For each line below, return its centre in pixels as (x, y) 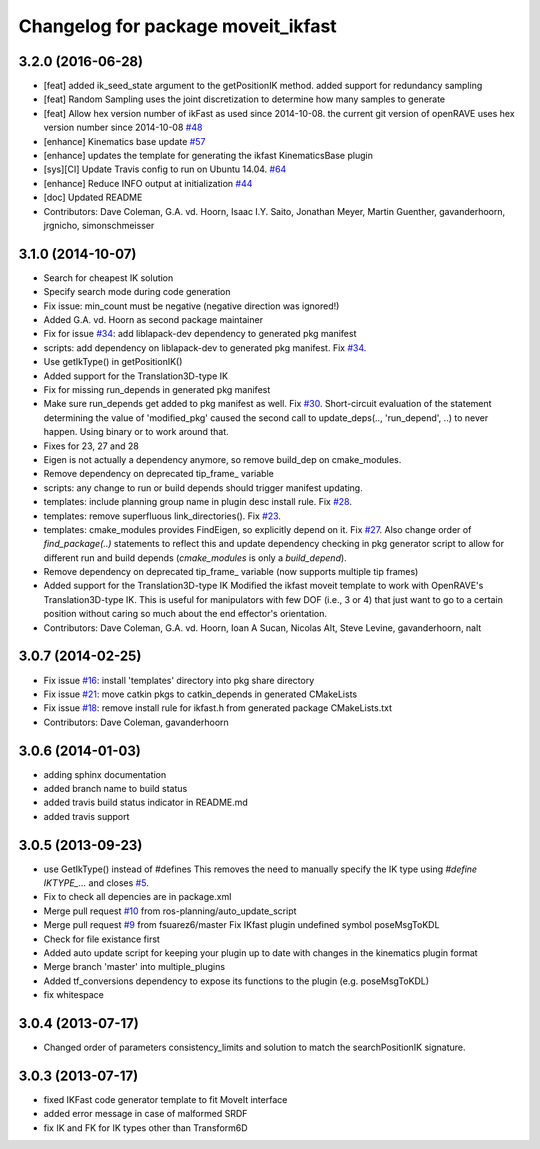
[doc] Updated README (93, 197)
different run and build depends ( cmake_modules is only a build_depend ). (195, 557)
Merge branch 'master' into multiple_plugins (134, 967)
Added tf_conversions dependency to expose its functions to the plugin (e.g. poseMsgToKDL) (236, 981)
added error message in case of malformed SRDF (145, 1114)
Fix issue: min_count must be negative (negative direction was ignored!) (191, 306)
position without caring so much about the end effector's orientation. (185, 614)
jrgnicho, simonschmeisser (99, 225)
